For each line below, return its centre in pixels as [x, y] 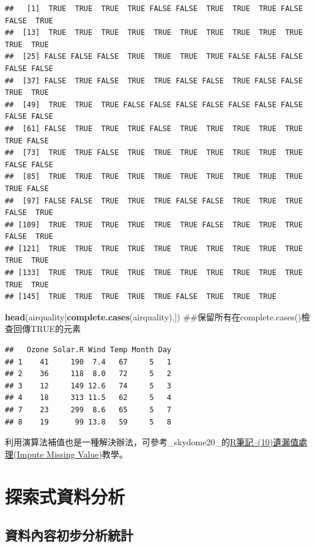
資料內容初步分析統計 [69, 535]
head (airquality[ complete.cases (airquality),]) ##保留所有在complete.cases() [153, 316]
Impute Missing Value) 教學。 [72, 454]
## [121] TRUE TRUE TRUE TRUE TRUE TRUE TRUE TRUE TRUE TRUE [154, 248]
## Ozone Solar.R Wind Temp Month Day [88, 350]
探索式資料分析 [65, 496]
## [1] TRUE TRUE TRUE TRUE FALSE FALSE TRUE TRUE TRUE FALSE [154, 9]
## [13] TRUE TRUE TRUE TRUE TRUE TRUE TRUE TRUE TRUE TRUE [154, 33]
